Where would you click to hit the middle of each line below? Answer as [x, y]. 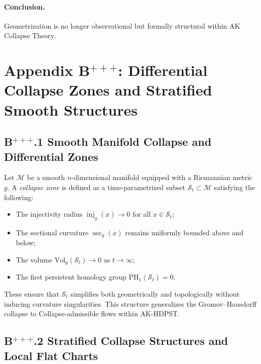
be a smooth [46, 177]
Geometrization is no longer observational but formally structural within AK [122, 25]
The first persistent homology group [71, 277]
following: [19, 197]
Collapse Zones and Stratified [108, 90]
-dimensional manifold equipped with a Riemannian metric [162, 177]
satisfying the [235, 187]
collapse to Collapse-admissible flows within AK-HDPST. [92, 313]
